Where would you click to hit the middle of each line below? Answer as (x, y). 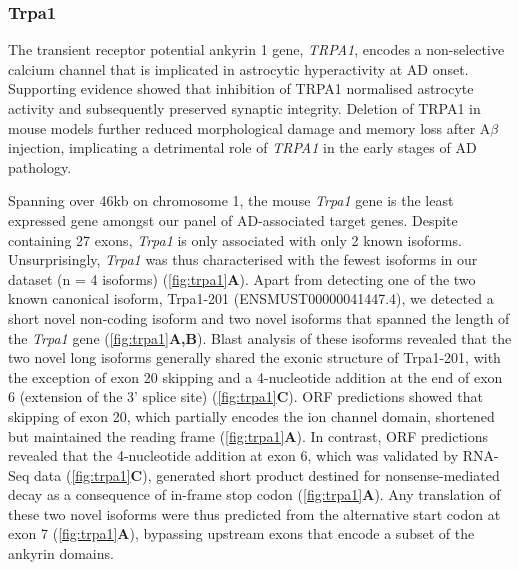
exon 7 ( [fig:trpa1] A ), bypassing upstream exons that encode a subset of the (241, 533)
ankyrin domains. (61, 553)
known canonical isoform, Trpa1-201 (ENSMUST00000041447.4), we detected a (251, 298)
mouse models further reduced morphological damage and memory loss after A (249, 127)
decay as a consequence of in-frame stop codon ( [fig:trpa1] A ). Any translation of (254, 494)
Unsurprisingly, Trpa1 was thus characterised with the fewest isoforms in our (243, 259)
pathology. (40, 166)
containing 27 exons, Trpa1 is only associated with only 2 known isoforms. (235, 239)
